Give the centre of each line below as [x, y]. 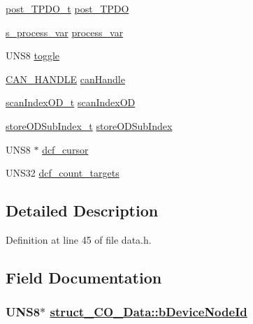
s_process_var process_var [65, 32]
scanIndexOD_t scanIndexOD [71, 102]
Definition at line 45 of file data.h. [79, 239]
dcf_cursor [65, 149]
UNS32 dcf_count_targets [63, 173]
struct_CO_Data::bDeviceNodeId [149, 312]
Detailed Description [82, 211]
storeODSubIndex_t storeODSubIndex [89, 125]
